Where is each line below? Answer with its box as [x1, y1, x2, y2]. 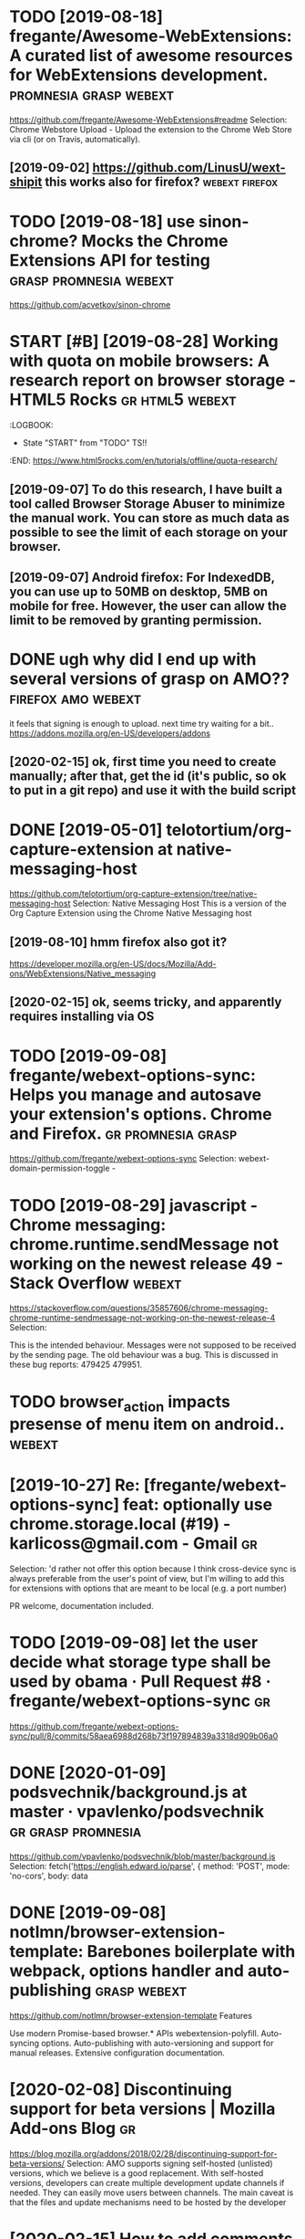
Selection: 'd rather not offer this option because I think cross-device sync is [9, 1563, 297, 1574]
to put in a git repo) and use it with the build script [9, 783, 297, 798]
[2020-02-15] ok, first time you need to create [9, 754, 277, 770]
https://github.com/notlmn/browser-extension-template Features [9, 2010, 253, 2021]
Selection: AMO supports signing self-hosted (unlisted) [66, 2158, 273, 2169]
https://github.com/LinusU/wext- [92, 160, 287, 175]
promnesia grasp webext [9, 84, 175, 105]
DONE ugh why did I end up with [9, 649, 257, 670]
